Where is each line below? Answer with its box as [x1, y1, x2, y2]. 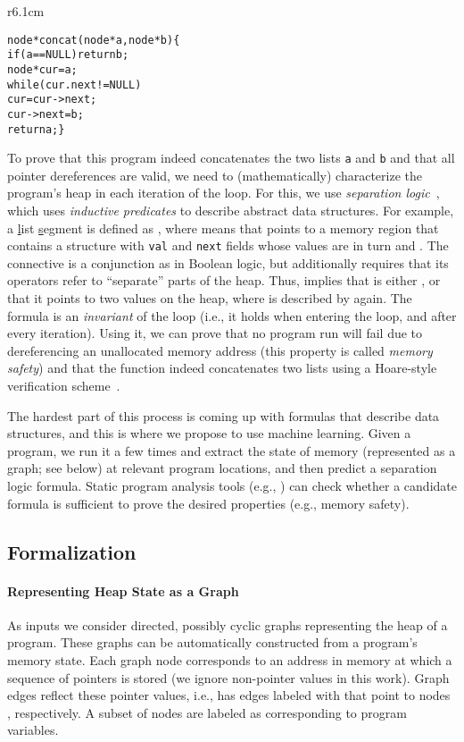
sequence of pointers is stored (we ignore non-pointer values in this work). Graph [7, 668, 450, 687]
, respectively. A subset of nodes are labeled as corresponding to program [7, 703, 407, 721]
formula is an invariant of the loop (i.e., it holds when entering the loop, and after [7, 306, 457, 325]
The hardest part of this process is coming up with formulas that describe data [7, 406, 440, 425]
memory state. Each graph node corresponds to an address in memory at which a [7, 650, 452, 669]
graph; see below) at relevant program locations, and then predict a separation [7, 459, 437, 477]
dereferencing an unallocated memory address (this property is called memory [7, 341, 433, 359]
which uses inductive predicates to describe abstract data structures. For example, [7, 201, 454, 220]
